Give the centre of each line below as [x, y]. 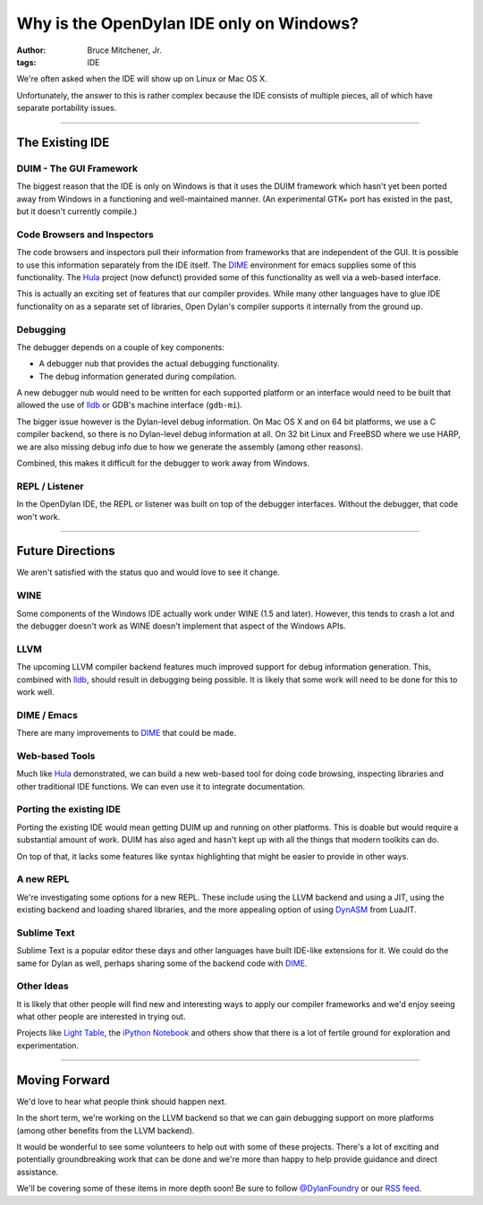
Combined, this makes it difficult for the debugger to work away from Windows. [163, 463]
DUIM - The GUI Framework [77, 168]
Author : [31, 50]
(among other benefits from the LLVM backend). [106, 1130]
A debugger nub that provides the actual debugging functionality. [160, 363]
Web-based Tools [56, 756]
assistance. [38, 1172]
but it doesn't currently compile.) [77, 211]
